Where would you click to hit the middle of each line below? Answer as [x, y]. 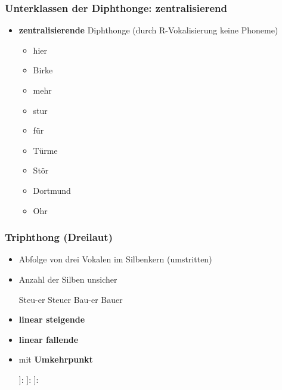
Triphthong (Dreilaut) [59, 237]
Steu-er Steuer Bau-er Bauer [71, 299]
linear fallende [49, 339]
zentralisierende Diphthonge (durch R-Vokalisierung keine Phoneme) [148, 30]
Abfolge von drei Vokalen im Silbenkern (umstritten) [115, 259]
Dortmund [52, 190]
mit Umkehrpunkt [56, 359]
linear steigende [52, 319]
